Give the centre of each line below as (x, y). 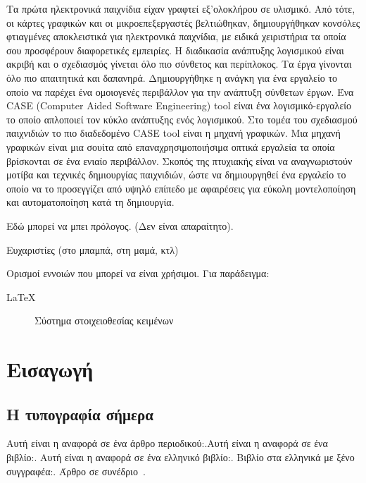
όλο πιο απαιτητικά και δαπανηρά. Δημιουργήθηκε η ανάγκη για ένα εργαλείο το (172, 77)
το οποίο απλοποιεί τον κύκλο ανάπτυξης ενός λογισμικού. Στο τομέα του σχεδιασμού (182, 119)
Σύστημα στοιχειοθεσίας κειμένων (104, 320)
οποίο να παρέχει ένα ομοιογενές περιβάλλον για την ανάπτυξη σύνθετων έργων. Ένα (180, 91)
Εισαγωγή (50, 369)
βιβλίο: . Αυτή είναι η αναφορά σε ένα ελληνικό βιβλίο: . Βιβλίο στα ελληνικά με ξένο (181, 457)
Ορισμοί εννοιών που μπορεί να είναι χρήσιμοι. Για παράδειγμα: (138, 273)
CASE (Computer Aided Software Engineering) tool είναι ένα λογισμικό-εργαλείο (179, 105)
